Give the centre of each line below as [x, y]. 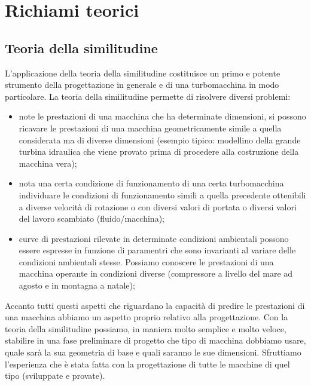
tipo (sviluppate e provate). [55, 376]
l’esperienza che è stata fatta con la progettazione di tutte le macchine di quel [147, 364]
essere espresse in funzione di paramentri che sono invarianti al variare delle [157, 250]
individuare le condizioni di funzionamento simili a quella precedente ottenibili [162, 194]
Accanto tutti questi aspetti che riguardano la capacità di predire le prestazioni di [155, 305]
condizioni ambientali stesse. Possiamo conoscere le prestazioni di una [146, 261]
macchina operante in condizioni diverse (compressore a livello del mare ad [156, 273]
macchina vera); [48, 163]
